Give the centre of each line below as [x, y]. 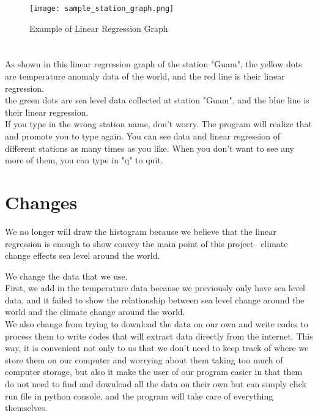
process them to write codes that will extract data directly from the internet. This [159, 336]
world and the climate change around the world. [95, 312]
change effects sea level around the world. [83, 255]
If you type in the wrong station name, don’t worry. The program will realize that [158, 124]
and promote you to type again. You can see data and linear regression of [142, 136]
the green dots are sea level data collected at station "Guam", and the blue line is [157, 100]
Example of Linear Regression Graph [99, 28]
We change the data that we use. [66, 276]
